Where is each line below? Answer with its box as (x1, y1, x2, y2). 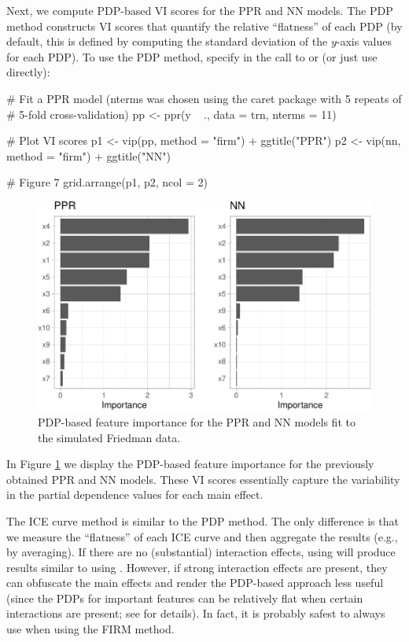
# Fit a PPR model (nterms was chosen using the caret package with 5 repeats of (6, 90, 402, 106)
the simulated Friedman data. (38, 429, 181, 445)
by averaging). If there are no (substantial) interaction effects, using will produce (6, 544, 396, 560)
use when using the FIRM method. (6, 621, 175, 637)
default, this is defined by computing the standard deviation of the (6, 33, 328, 50)
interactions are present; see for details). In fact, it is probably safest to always (6, 605, 385, 622)
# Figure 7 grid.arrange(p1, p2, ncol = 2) (6, 174, 208, 190)
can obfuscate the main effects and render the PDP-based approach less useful (6, 574, 384, 591)
